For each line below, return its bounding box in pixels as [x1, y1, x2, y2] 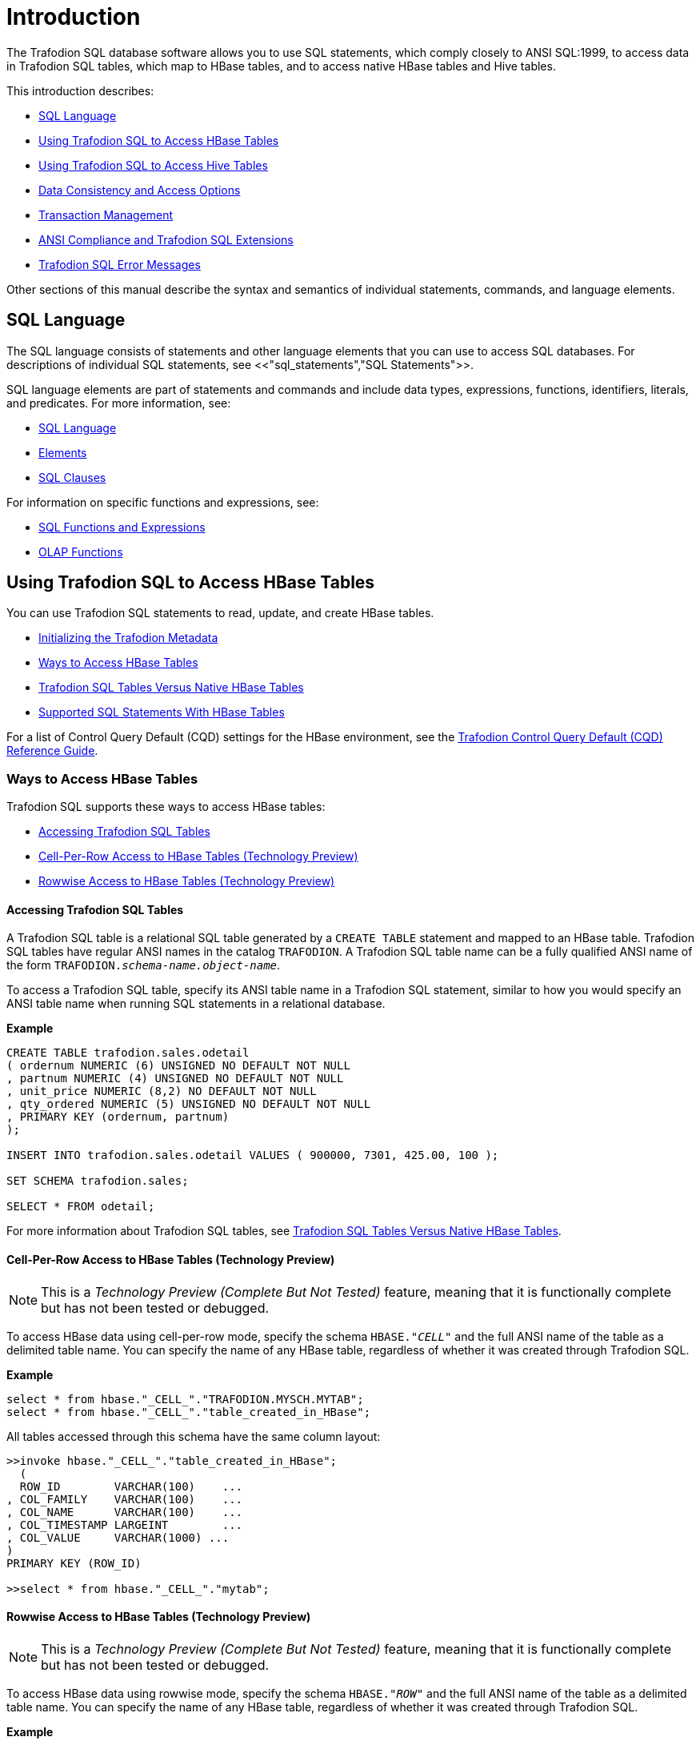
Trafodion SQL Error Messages [38, 257, 201, 271]
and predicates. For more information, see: [6, 395, 231, 410]
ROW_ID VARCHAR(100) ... [19, 1479, 243, 1493]
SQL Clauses [38, 470, 106, 484]
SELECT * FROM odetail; [6, 1200, 155, 1213]
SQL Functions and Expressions [38, 519, 206, 534]
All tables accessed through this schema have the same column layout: [6, 1429, 381, 1443]
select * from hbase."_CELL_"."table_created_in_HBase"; [6, 1405, 371, 1418]
